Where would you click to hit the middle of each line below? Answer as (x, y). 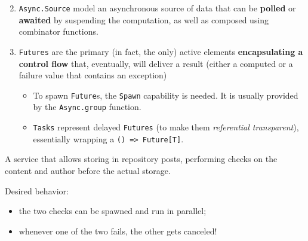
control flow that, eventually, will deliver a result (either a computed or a (156, 63)
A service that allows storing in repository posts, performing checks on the (141, 159)
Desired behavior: (37, 190)
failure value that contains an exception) (93, 75)
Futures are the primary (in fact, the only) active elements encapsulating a (161, 51)
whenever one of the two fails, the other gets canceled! (118, 231)
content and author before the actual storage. (88, 170)
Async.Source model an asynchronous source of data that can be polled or (157, 8)
